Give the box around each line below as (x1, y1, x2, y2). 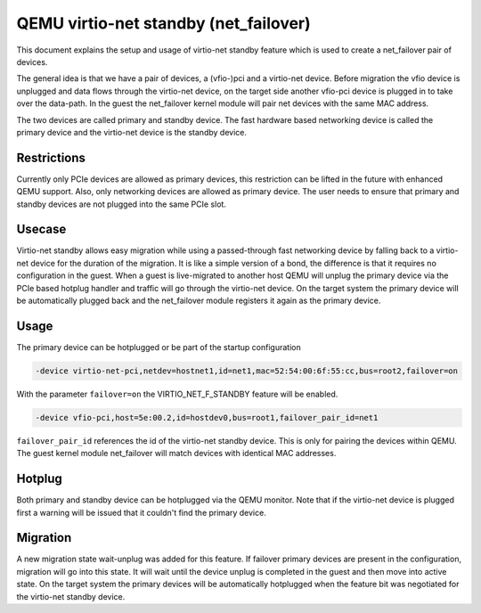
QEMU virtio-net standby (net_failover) (16, 13, 311, 33)
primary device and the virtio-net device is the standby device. (16, 127, 247, 137)
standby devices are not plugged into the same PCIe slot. (16, 199, 227, 209)
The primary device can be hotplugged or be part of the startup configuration (16, 341, 302, 352)
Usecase (16, 222, 67, 237)
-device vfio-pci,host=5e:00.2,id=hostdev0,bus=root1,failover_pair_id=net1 (35, 413, 379, 422)
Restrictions (16, 150, 86, 165)
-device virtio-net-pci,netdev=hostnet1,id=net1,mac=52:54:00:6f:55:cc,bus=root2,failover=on (35, 365, 459, 376)
